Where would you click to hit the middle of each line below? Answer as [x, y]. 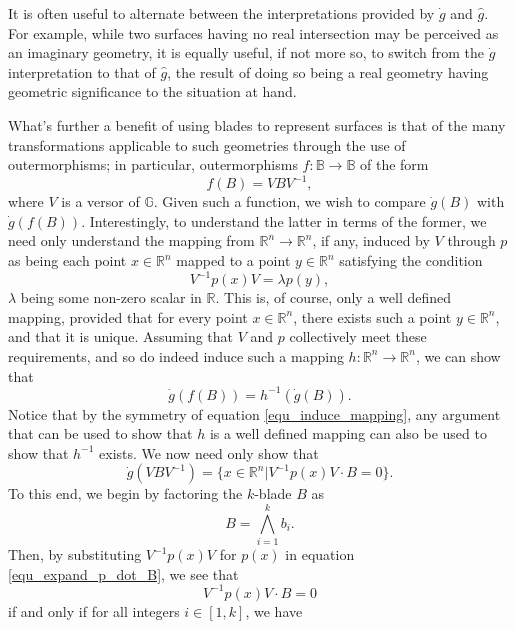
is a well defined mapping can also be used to [348, 433]
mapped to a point [233, 260]
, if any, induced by [371, 240]
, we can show [458, 355]
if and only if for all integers [94, 610]
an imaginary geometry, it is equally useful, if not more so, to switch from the [246, 52]
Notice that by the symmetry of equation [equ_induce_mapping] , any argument [254, 413]
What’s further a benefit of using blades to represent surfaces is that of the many [257, 124]
